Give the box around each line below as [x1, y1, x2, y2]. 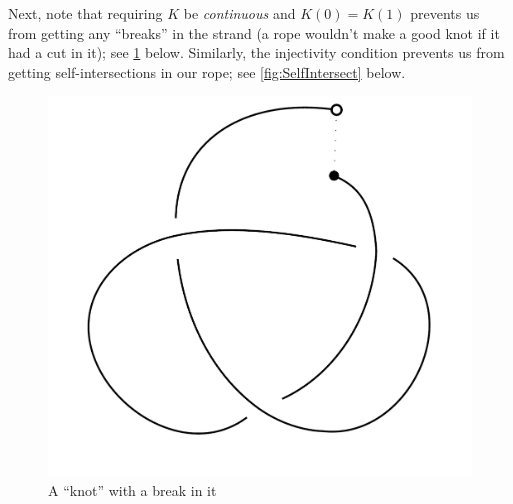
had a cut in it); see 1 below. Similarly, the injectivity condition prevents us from [8, 42, 505, 63]
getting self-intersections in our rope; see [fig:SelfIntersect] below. [8, 61, 406, 82]
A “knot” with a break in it [48, 480, 217, 501]
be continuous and [183, 3, 296, 23]
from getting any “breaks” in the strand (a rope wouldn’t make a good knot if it [8, 22, 500, 43]
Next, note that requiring [8, 3, 163, 23]
